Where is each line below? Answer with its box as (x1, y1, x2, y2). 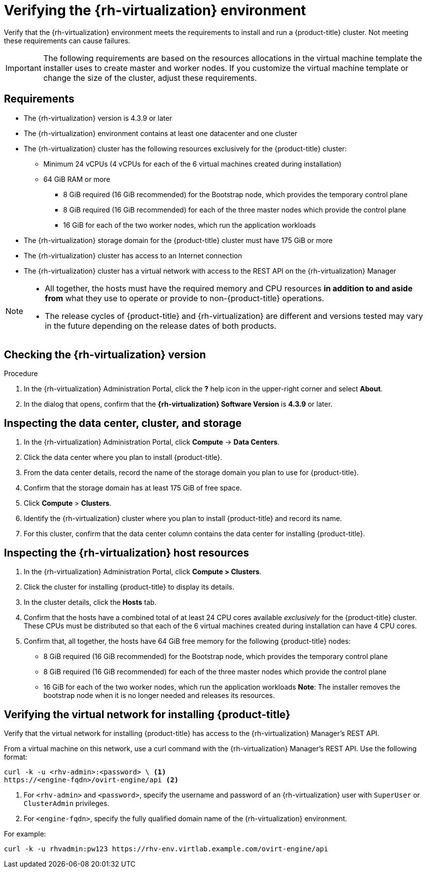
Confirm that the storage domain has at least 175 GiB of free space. (24, 484, 242, 492)
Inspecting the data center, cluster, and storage (4, 417, 242, 429)
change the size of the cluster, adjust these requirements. (43, 72, 257, 83)
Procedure (4, 369, 38, 378)
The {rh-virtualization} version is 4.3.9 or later (24, 113, 172, 122)
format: (4, 752, 28, 761)
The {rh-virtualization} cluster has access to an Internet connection (24, 251, 242, 260)
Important (5, 63, 41, 73)
